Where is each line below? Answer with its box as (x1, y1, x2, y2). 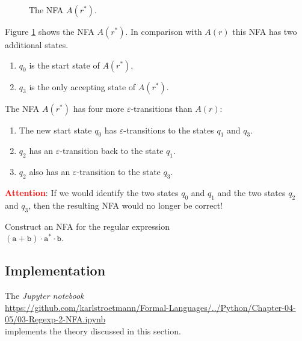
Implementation (5, 261, 106, 280)
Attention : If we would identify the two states (5, 186, 179, 198)
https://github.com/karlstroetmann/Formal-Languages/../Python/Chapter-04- (5, 301, 296, 313)
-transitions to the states (123, 123, 214, 136)
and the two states (217, 186, 286, 198)
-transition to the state (76, 165, 161, 178)
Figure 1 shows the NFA (5, 25, 94, 37)
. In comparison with (125, 25, 202, 37)
